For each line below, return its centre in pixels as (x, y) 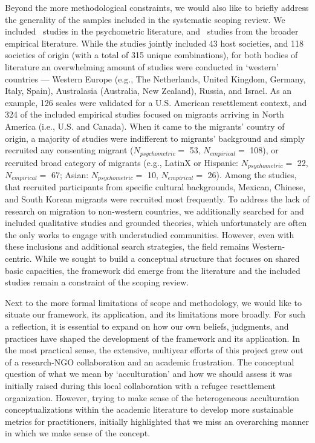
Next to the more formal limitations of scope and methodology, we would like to (153, 302)
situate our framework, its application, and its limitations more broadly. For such (155, 314)
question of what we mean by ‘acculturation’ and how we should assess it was (148, 374)
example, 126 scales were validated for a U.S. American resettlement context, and (156, 102)
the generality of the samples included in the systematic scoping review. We (145, 19)
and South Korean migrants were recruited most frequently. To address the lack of (157, 199)
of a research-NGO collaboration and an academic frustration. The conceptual (150, 361)
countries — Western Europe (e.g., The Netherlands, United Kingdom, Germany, (155, 78)
